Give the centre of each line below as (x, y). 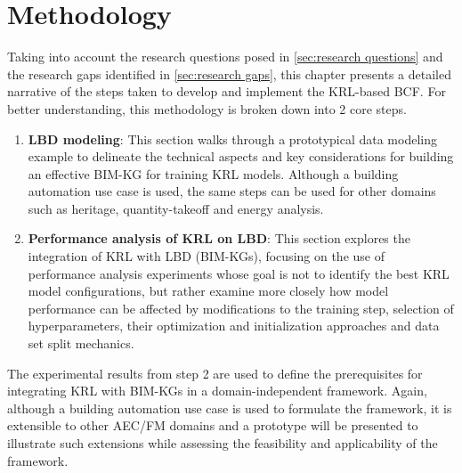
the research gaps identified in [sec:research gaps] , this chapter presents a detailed (229, 73)
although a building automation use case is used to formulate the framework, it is (230, 408)
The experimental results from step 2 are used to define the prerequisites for (215, 373)
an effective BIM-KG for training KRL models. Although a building (213, 173)
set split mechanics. (81, 343)
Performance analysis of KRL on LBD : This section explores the (219, 238)
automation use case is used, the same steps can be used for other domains (232, 191)
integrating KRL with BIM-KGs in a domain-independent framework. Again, (217, 391)
